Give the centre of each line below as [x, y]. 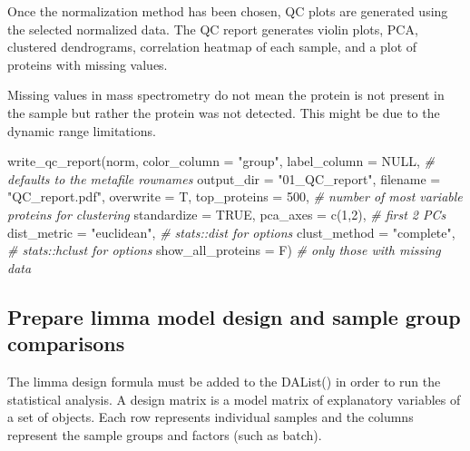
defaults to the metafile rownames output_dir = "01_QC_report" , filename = [224, 178]
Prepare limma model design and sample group [234, 316]
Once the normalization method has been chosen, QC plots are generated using [228, 11]
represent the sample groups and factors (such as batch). [165, 434]
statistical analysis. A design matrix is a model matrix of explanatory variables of [234, 399]
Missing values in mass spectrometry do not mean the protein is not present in [226, 95]
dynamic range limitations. [82, 130]
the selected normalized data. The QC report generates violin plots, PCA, [213, 29]
